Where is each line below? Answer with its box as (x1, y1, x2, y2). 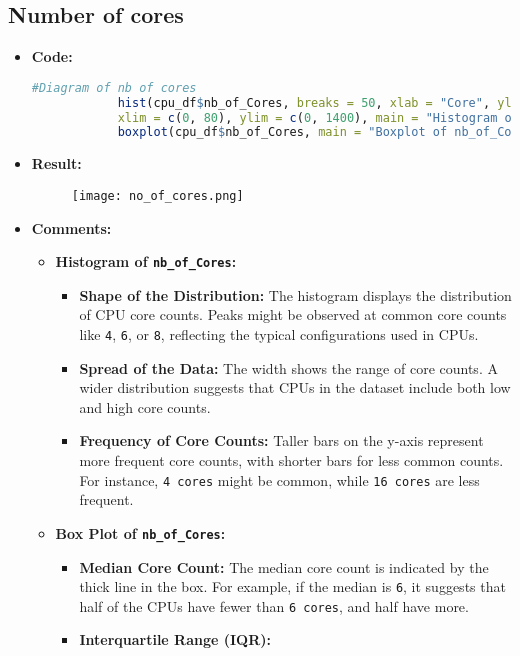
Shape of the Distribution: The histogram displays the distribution (79, 284, 512, 305)
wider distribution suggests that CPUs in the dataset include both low (79, 377, 511, 398)
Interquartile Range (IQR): (79, 629, 272, 650)
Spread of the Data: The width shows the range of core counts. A (79, 357, 498, 378)
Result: (31, 153, 82, 174)
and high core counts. (79, 396, 211, 417)
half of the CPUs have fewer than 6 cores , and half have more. (79, 595, 469, 616)
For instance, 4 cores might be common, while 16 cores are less (79, 469, 480, 490)
